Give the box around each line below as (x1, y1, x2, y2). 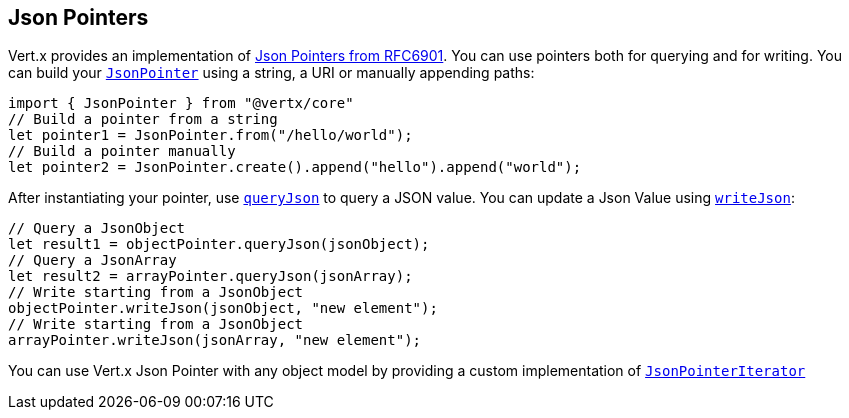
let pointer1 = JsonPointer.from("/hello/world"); (8, 127, 413, 144)
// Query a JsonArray (8, 252, 177, 269)
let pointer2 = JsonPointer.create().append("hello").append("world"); (8, 159, 582, 176)
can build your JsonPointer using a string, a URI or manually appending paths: (8, 64, 535, 82)
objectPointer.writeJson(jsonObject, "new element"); (8, 300, 438, 317)
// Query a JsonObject (8, 220, 186, 237)
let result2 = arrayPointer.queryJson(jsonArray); (8, 268, 413, 285)
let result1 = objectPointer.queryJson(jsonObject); (8, 236, 430, 253)
